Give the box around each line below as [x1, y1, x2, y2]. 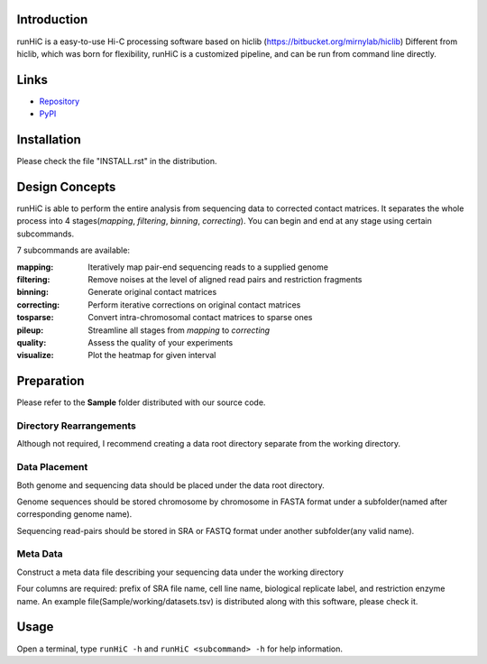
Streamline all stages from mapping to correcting [87, 325, 271, 336]
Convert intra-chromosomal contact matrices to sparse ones [87, 312, 313, 323]
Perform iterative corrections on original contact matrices [87, 299, 301, 310]
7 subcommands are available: [16, 244, 131, 256]
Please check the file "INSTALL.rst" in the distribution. [16, 156, 217, 167]
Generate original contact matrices [87, 287, 217, 298]
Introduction [16, 12, 88, 27]
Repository [39, 96, 80, 106]
